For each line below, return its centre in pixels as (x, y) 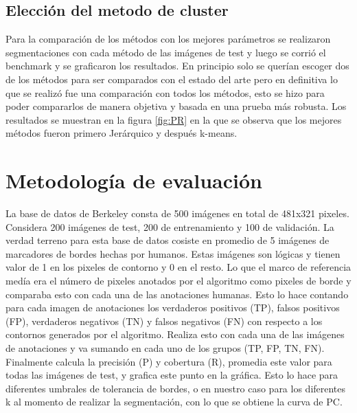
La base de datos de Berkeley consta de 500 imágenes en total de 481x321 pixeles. (177, 213)
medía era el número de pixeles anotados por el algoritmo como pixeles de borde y (178, 281)
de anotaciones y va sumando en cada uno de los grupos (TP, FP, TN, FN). (165, 348)
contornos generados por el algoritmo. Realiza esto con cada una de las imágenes (175, 334)
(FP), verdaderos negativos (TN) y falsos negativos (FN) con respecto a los (164, 321)
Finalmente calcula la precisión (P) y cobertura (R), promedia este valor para (169, 361)
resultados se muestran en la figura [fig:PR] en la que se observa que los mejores (174, 119)
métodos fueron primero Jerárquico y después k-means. (122, 133)
